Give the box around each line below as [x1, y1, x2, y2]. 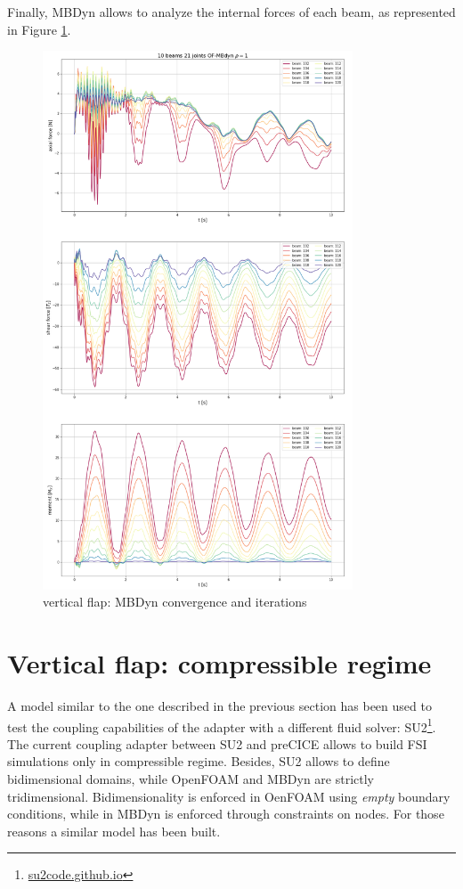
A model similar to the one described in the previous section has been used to [7, 696, 432, 714]
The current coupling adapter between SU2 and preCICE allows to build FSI [7, 734, 427, 753]
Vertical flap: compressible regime [7, 645, 432, 681]
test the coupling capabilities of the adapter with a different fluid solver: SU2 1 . [7, 714, 436, 736]
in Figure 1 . [7, 20, 71, 38]
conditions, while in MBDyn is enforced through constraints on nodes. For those [7, 804, 444, 823]
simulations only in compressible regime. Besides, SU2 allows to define [7, 752, 390, 771]
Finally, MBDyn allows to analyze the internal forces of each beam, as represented [7, 3, 456, 20]
